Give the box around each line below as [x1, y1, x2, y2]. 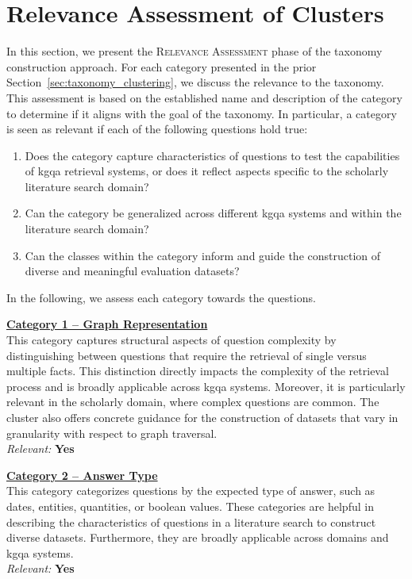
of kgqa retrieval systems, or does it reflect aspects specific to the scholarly [25, 163, 389, 179]
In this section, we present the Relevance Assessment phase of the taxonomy [6, 43, 383, 59]
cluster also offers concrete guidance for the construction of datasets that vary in [6, 409, 399, 425]
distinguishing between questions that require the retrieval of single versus [6, 347, 367, 363]
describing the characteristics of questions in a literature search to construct [6, 513, 376, 530]
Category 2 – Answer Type [6, 466, 158, 483]
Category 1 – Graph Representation [6, 316, 208, 332]
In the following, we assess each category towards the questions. [6, 289, 316, 305]
